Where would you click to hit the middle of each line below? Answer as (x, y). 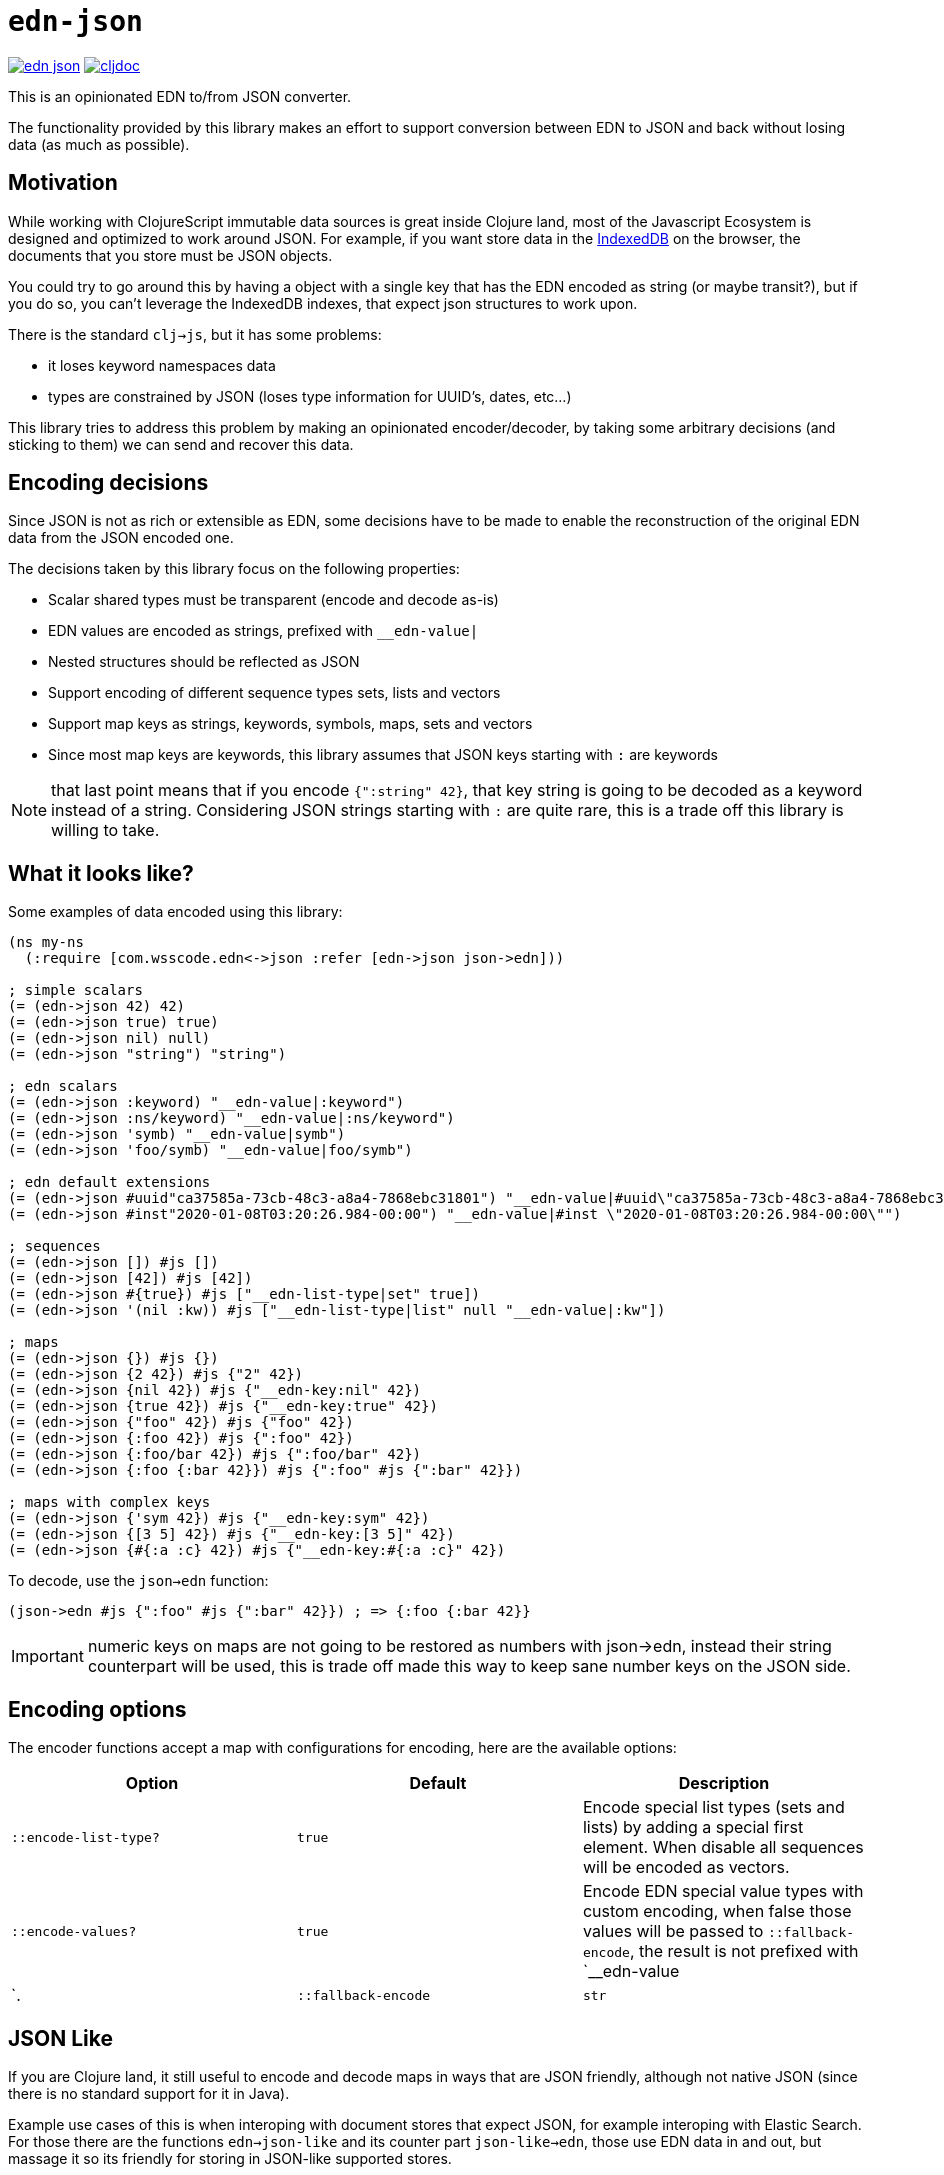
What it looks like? (101, 873)
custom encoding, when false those (717, 1911)
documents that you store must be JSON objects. (170, 255)
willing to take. (105, 830)
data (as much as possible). (99, 144)
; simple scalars (75, 990)
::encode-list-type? (85, 1837)
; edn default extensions (109, 1182)
